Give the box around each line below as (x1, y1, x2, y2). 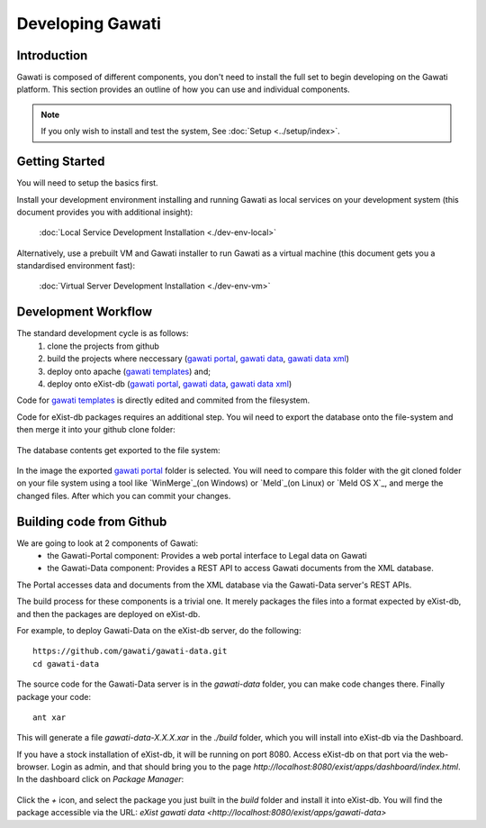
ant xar (32, 712, 67, 723)
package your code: (16, 691, 92, 702)
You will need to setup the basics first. (16, 177, 158, 188)
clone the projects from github (47, 341, 159, 351)
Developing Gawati (16, 14, 162, 33)
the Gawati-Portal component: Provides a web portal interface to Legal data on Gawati (47, 550, 368, 560)
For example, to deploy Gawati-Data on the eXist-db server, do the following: (16, 624, 301, 635)
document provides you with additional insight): (16, 206, 193, 217)
